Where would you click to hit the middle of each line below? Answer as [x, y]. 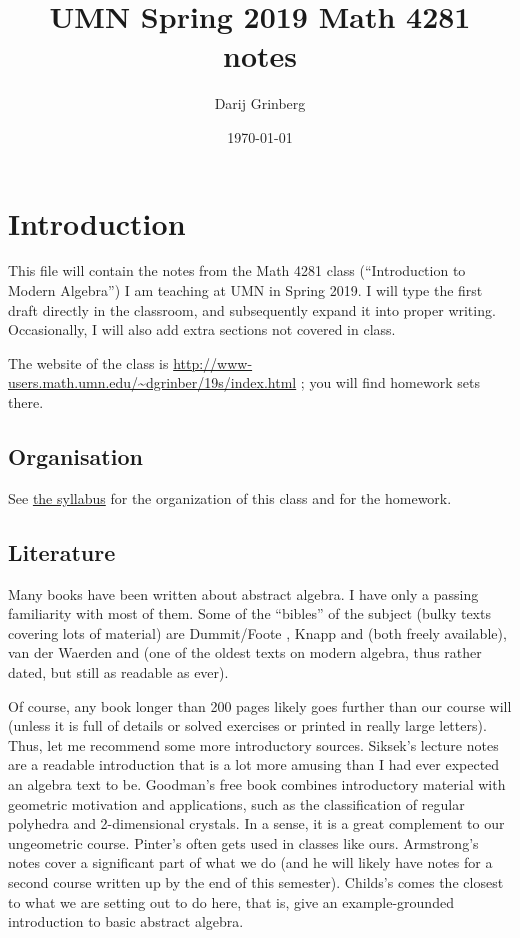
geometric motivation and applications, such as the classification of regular [236, 803]
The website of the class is [88, 362]
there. [26, 402]
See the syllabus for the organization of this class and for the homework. [230, 497]
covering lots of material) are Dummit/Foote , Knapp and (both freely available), [257, 632]
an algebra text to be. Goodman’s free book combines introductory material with [257, 783]
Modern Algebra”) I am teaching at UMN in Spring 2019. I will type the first [245, 290]
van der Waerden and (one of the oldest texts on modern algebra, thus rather [245, 652]
